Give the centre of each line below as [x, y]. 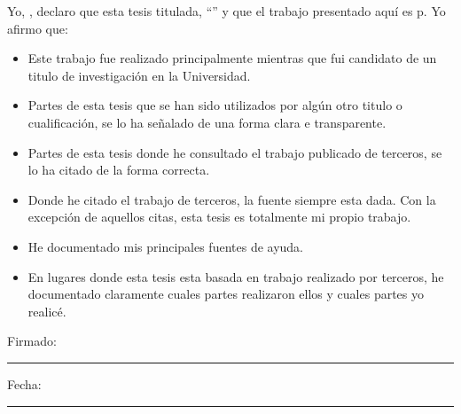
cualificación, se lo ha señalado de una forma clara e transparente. [207, 122]
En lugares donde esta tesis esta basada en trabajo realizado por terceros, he [236, 276]
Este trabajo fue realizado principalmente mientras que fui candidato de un [232, 58]
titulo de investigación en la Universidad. [139, 75]
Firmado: [32, 341]
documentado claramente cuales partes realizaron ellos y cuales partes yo [226, 294]
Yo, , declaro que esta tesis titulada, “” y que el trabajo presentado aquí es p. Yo [227, 11]
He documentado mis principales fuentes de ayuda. [166, 246]
